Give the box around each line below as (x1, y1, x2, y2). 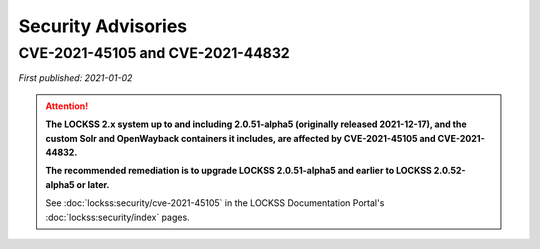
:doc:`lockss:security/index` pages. (45, 211, 190, 223)
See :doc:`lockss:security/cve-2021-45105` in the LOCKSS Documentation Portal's (45, 197, 385, 209)
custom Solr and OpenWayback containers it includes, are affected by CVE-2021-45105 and (45, 132, 436, 144)
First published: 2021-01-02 (18, 72, 133, 84)
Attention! (45, 100, 89, 112)
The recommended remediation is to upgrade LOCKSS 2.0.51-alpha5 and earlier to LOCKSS (45, 165, 432, 177)
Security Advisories (18, 15, 188, 37)
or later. (76, 178, 110, 190)
